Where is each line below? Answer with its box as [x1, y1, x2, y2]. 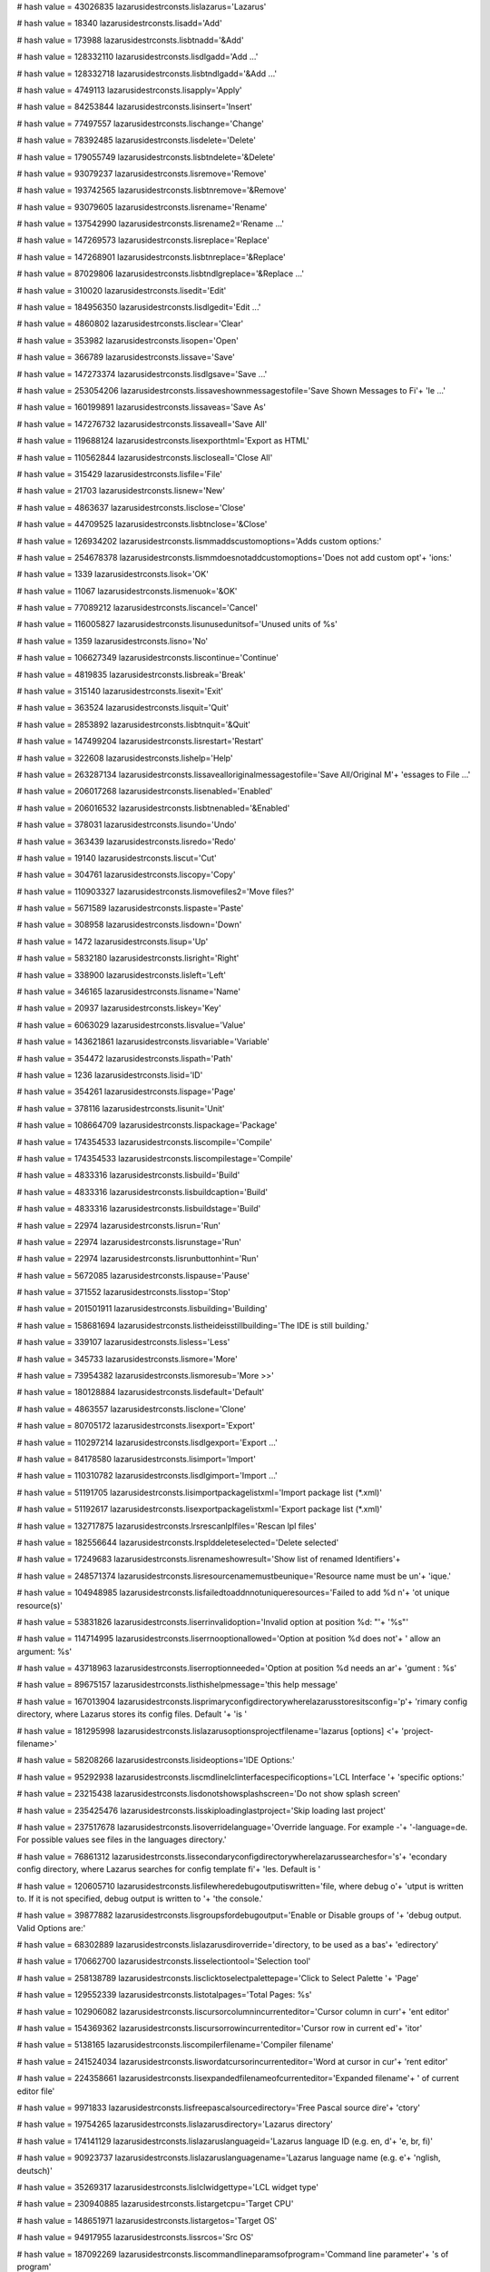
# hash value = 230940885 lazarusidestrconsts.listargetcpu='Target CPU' [16, 2198, 294, 2209]
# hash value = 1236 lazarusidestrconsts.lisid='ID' [16, 1070, 203, 1081]
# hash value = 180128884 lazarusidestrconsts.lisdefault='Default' [16, 1387, 265, 1398]
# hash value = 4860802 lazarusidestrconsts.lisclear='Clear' [16, 318, 244, 329]
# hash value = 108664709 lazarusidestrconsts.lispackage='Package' [16, 1120, 278, 1131]
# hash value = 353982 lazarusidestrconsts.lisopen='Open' [16, 334, 240, 345]
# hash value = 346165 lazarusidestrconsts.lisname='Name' [16, 986, 241, 997]
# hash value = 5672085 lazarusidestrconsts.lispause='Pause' [16, 1270, 250, 1280]
